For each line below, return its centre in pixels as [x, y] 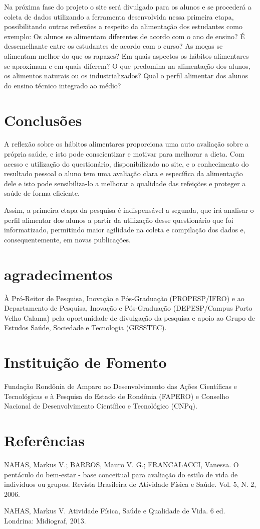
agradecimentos [58, 274]
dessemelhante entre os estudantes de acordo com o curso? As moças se [113, 46]
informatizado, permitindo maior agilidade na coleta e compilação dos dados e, [125, 230]
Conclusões [43, 120]
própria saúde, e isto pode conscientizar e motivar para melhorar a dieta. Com [124, 154]
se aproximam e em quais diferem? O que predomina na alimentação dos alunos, [127, 65]
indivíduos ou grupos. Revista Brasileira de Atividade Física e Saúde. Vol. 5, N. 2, [130, 484]
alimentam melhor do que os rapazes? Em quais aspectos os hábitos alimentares [126, 55]
